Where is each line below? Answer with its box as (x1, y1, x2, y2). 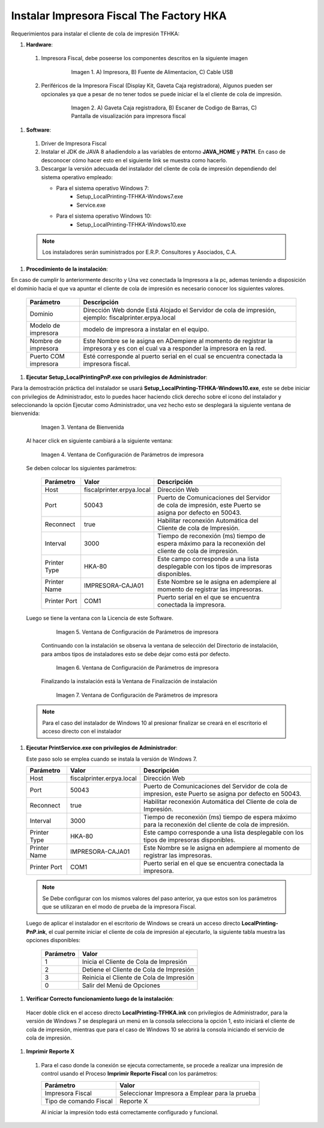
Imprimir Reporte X (26, 1048, 75, 1055)
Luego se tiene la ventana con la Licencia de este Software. (26, 615, 173, 622)
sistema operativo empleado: (41, 173, 113, 180)
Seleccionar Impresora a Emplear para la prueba (119, 1089, 256, 1097)
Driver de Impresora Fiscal (41, 140, 107, 147)
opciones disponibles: (26, 937, 81, 944)
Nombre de (29, 337, 62, 345)
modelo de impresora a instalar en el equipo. (83, 325, 209, 333)
